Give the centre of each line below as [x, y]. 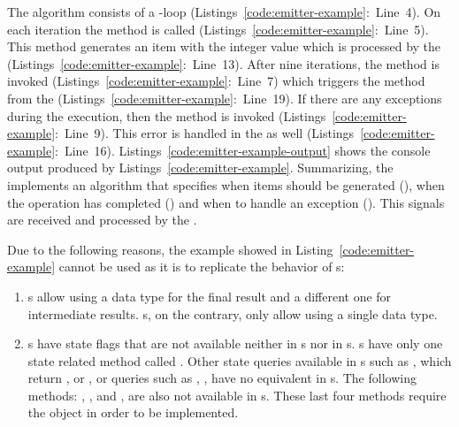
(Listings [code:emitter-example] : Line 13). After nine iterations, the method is [223, 63]
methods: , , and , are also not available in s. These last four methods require [237, 395]
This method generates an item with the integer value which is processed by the [224, 46]
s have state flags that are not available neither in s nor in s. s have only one [235, 343]
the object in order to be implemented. [133, 412]
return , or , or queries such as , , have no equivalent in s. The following [222, 378]
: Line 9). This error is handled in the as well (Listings [205, 133]
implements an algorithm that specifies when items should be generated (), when [226, 184]
